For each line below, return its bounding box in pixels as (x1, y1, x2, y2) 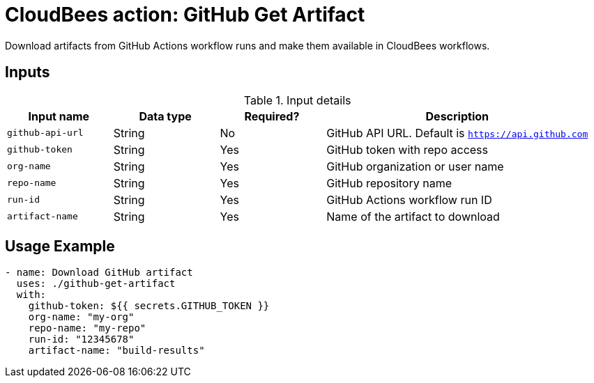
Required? (244, 109, 300, 123)
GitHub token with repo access (326, 142, 488, 157)
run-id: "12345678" (28, 334, 135, 345)
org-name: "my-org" (28, 311, 135, 323)
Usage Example (5, 237, 115, 256)
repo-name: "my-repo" (28, 322, 146, 334)
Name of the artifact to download (326, 209, 500, 224)
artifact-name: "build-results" (28, 345, 205, 357)
